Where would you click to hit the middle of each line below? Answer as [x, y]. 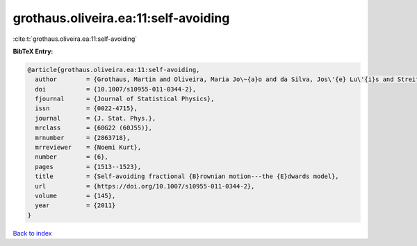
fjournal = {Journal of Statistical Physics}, [125, 99]
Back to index [32, 233]
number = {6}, [72, 157]
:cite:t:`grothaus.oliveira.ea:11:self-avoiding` [75, 39]
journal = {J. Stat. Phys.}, [96, 118]
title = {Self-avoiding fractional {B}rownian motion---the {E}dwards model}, [187, 176]
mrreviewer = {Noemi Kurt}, [88, 148]
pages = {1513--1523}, [88, 167]
